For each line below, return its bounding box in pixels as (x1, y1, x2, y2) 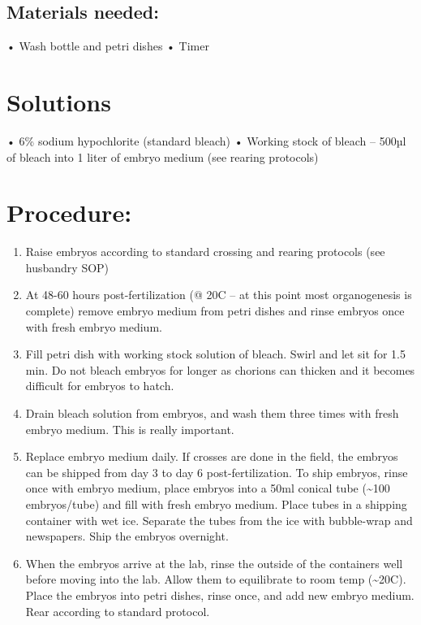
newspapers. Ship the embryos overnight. (25, 527, 229, 545)
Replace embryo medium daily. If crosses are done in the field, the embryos (25, 448, 398, 465)
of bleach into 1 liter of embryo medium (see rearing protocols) (6, 148, 319, 165)
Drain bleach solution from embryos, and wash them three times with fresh (25, 404, 399, 421)
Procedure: (6, 196, 132, 229)
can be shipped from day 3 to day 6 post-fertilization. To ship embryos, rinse (25, 463, 408, 480)
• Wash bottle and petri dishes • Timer (6, 37, 209, 54)
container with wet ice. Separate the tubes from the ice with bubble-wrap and (25, 511, 413, 528)
